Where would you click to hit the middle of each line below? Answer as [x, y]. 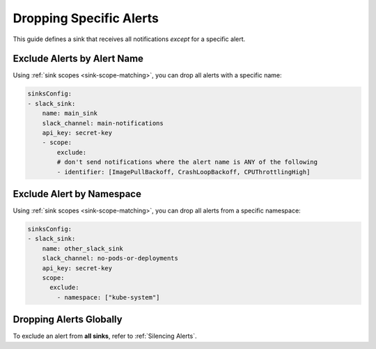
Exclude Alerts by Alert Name [78, 59]
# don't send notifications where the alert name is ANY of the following [187, 162]
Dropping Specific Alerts [86, 18]
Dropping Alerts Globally [68, 319]
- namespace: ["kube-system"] [108, 297]
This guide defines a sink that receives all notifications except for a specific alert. [129, 39]
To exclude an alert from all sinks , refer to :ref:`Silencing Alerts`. [105, 336]
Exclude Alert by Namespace [77, 194]
